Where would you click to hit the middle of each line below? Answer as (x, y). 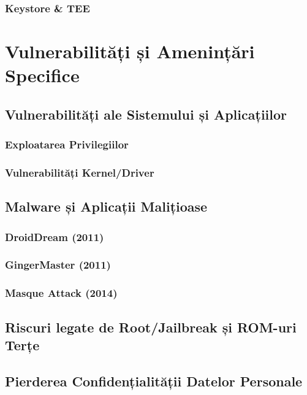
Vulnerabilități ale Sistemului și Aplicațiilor (146, 114)
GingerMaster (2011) (58, 265)
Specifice (42, 75)
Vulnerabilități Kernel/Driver (80, 172)
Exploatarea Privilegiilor (67, 144)
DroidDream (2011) (55, 236)
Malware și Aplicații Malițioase (106, 206)
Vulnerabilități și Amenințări (130, 51)
